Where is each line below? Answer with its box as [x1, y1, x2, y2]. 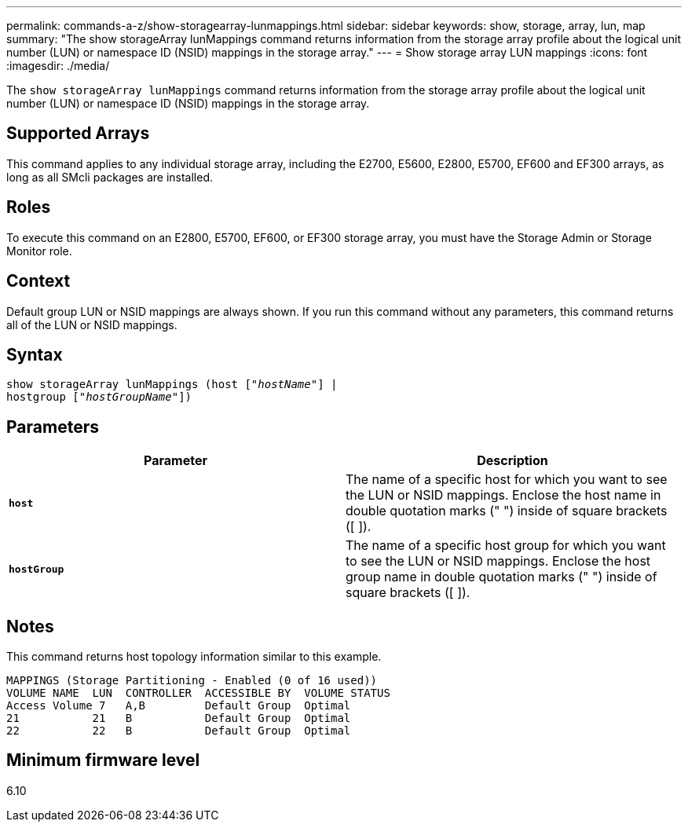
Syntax [6, 344, 63, 365]
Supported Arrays [6, 123, 150, 144]
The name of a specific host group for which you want [346, 537, 666, 554]
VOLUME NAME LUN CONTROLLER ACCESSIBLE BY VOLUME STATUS [6, 687, 390, 700]
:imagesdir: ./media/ [6, 59, 110, 72]
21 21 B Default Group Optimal [6, 712, 351, 725]
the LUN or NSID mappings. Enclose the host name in [346, 487, 661, 504]
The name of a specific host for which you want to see [346, 471, 668, 488]
